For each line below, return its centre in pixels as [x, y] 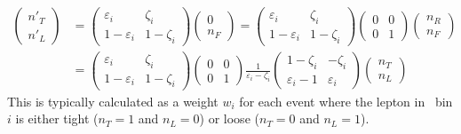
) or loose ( [229, 118]
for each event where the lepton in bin [346, 101]
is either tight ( [57, 118]
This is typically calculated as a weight [113, 101]
